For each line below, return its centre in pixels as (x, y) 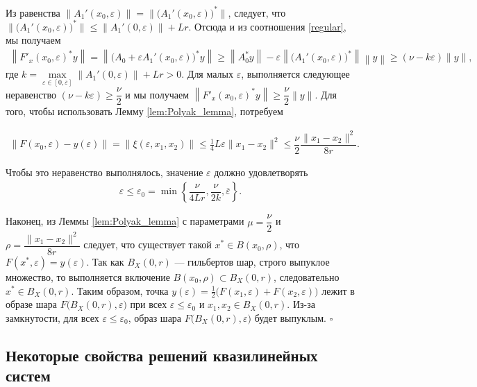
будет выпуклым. (290, 317)
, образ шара (155, 317)
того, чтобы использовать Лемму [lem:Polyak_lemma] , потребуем (144, 111)
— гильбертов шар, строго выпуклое (252, 261)
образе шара (31, 304)
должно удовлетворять (261, 172)
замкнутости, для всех (52, 317)
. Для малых (207, 74)
